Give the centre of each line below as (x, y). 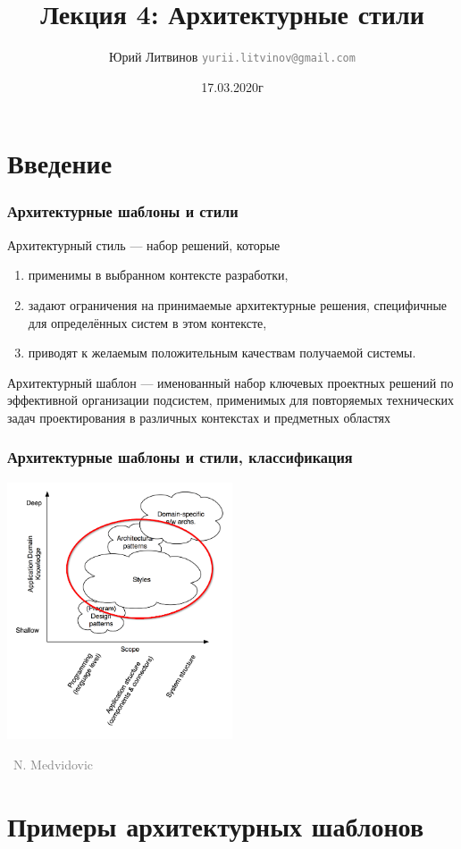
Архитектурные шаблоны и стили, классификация (180, 457)
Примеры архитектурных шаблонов (216, 825)
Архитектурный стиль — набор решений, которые (144, 244)
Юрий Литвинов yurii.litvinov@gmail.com (232, 57)
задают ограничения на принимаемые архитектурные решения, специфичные (238, 304)
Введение (60, 163)
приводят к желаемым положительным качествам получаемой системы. (222, 353)
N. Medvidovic (53, 764)
